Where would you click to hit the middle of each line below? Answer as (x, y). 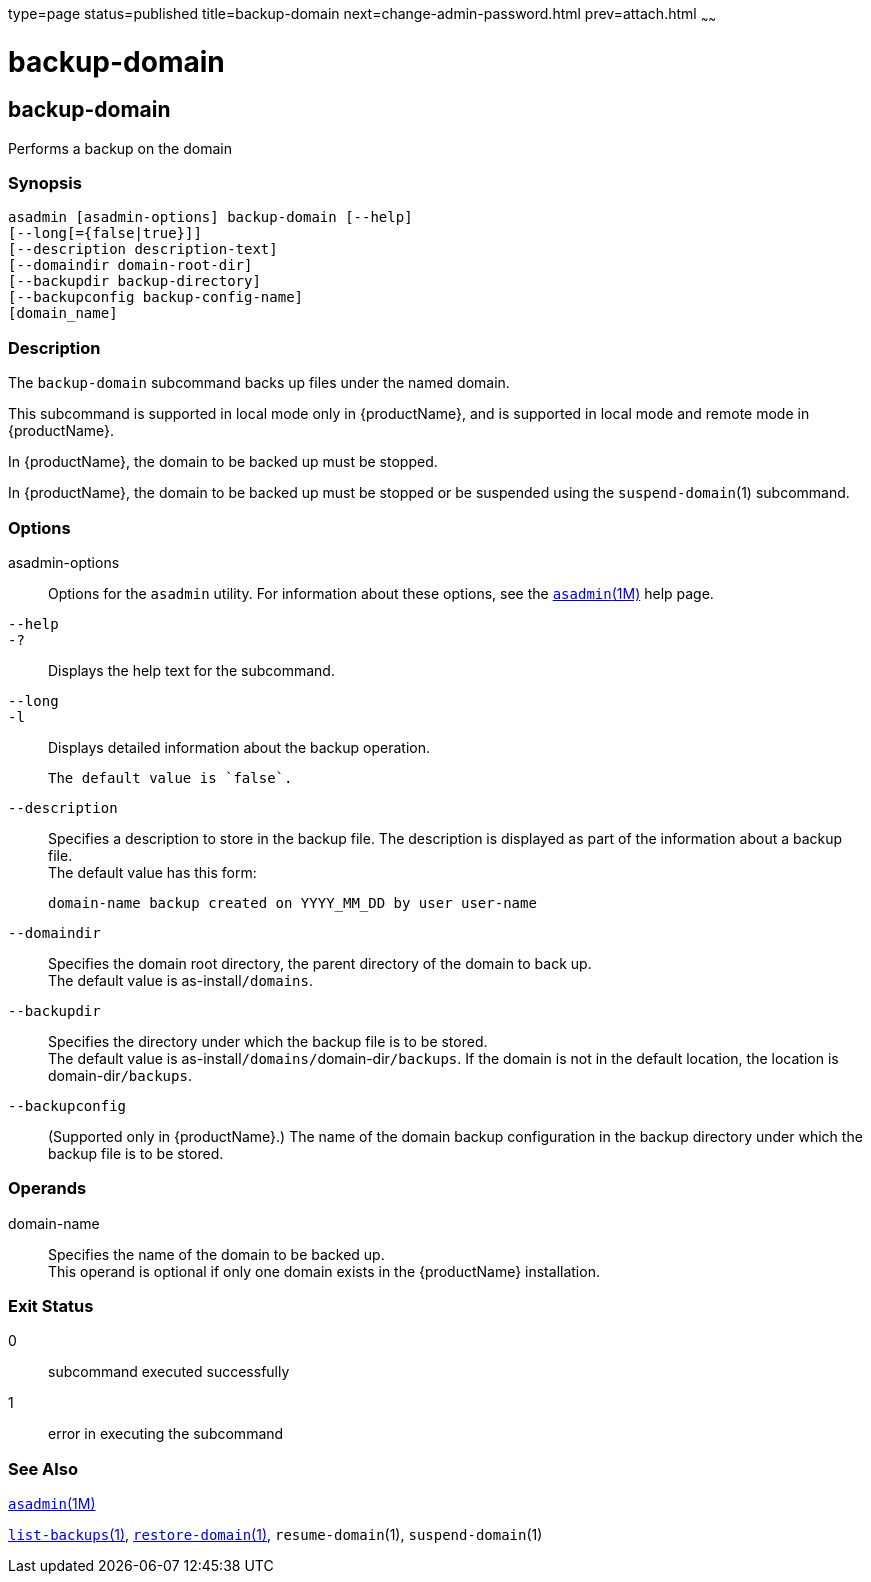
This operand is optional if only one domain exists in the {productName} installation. (324, 1271)
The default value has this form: (152, 872)
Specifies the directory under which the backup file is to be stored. (268, 1041)
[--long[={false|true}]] (105, 233)
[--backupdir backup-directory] (134, 281)
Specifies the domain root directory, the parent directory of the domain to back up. (320, 963)
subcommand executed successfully (169, 1372)
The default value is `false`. (170, 777)
